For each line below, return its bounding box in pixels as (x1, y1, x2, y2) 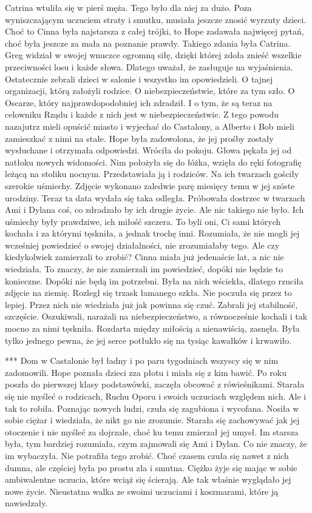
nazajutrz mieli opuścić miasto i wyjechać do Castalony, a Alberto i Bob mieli (5, 119, 294, 132)
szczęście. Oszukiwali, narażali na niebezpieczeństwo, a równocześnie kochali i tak (5, 310, 308, 323)
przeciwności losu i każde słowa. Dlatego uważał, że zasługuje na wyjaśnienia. (5, 60, 293, 73)
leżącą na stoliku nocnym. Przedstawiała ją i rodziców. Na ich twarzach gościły (5, 167, 299, 180)
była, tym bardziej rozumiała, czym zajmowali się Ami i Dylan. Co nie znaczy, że (5, 437, 307, 450)
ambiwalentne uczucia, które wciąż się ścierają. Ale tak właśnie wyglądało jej (5, 473, 291, 486)
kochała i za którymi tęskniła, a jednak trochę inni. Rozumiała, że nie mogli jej (5, 227, 300, 240)
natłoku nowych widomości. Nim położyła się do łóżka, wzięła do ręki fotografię (5, 155, 302, 168)
